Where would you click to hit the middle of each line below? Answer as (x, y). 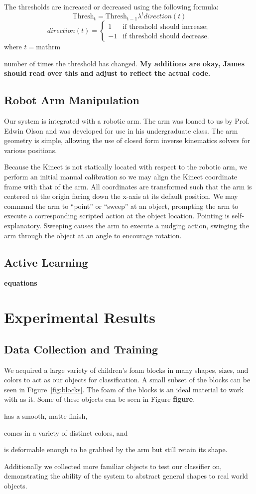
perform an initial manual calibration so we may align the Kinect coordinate (121, 177)
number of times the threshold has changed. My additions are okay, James (125, 63)
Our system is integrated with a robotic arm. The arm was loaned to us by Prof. (127, 121)
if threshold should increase (164, 27)
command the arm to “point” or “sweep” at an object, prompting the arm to (121, 206)
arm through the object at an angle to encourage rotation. (93, 235)
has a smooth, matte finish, (46, 415)
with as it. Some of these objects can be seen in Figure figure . (100, 399)
